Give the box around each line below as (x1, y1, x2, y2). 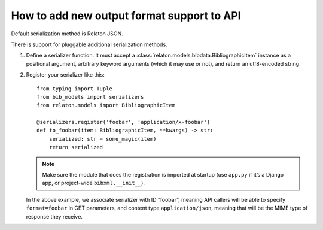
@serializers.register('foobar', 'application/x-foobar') (36, 119, 211, 126)
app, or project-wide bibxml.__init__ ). (42, 180, 145, 187)
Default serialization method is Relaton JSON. (11, 30, 124, 37)
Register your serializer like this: (26, 71, 105, 78)
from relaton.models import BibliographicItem (36, 102, 176, 109)
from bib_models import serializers (36, 93, 144, 100)
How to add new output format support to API (11, 9, 242, 22)
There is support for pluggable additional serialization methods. (11, 41, 167, 48)
